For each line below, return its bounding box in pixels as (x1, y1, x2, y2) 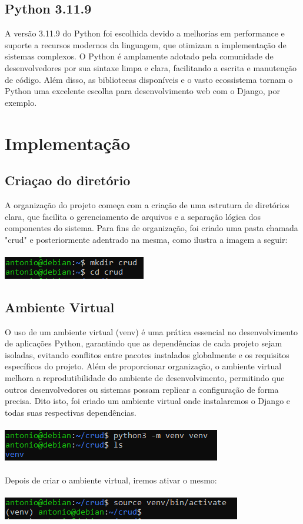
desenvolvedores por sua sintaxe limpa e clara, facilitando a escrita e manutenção (5, 61, 297, 74)
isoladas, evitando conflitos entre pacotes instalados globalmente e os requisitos (5, 348, 289, 361)
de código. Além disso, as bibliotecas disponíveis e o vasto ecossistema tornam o (5, 73, 293, 85)
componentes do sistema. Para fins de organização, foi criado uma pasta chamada (5, 222, 298, 234)
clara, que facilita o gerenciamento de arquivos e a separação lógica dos (5, 210, 261, 222)
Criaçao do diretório (5, 171, 131, 189)
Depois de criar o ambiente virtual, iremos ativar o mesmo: (5, 474, 217, 486)
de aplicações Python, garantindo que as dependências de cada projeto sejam (5, 337, 282, 349)
